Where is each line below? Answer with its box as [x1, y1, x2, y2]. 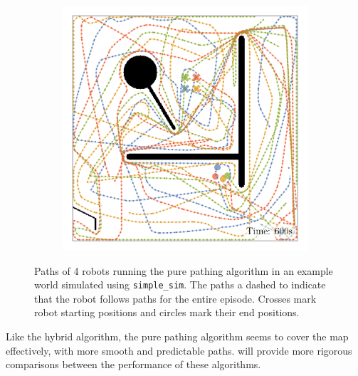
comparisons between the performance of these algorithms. [6, 357, 261, 372]
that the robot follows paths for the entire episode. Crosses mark [34, 291, 317, 305]
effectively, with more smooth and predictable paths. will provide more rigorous [6, 343, 352, 357]
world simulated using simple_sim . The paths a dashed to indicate [34, 277, 326, 292]
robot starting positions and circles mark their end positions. [34, 305, 300, 320]
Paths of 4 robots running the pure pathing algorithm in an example [34, 263, 333, 278]
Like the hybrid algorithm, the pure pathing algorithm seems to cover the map [6, 329, 349, 344]
